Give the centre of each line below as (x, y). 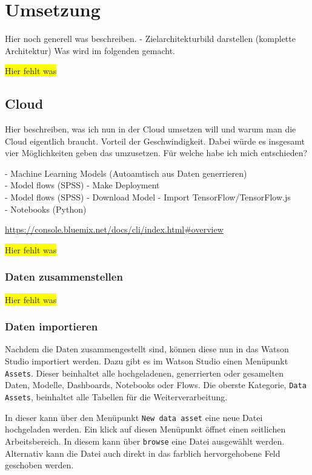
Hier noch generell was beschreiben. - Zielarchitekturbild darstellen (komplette (150, 39)
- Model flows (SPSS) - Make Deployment (82, 185)
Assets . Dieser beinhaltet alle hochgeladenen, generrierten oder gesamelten (144, 373)
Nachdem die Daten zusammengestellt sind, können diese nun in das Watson (147, 349)
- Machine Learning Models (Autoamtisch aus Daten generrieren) (126, 173)
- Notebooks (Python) (46, 209)
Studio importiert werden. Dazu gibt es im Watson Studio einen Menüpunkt (147, 361)
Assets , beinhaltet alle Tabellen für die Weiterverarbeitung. (116, 396)
